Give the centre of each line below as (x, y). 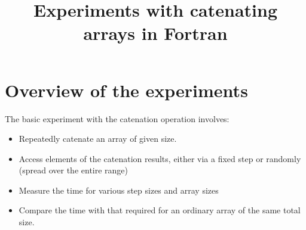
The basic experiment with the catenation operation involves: (117, 118)
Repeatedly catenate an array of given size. (98, 139)
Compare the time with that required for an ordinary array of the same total (160, 210)
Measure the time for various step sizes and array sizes (119, 190)
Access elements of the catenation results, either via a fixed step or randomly (160, 158)
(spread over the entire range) (74, 170)
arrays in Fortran (155, 33)
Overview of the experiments (126, 90)
